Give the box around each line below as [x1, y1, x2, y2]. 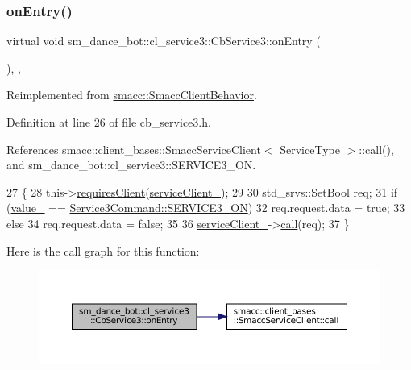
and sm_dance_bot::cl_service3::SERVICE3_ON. [6, 156, 256, 173]
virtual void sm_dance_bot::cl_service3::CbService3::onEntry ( [6, 32, 321, 49]
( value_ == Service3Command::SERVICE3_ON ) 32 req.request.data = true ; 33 [6, 199, 405, 216]
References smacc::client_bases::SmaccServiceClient [6, 140, 261, 157]
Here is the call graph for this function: [6, 242, 200, 259]
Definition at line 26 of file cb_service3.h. [6, 114, 211, 130]
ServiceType [280, 140, 340, 157]
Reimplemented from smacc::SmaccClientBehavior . [6, 86, 257, 103]
